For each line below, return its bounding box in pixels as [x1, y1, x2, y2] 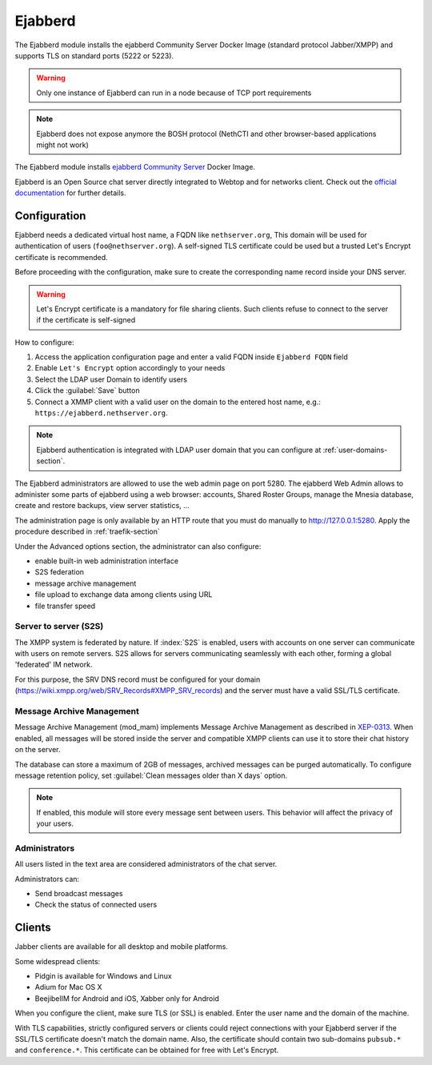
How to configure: [14, 337, 75, 347]
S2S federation [34, 567, 84, 577]
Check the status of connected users [34, 900, 158, 910]
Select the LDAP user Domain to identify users [34, 374, 188, 384]
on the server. [14, 745, 61, 755]
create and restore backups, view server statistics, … [14, 501, 190, 510]
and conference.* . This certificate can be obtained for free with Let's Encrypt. [14, 1045, 279, 1055]
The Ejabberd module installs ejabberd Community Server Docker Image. [14, 162, 256, 172]
